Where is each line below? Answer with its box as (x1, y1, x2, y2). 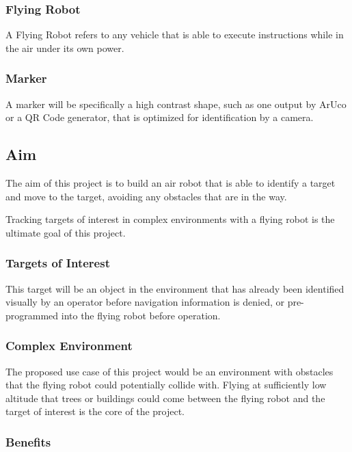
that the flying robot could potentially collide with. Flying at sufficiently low (5, 377, 327, 392)
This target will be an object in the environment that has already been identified (5, 281, 344, 295)
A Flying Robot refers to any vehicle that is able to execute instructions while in (5, 27, 344, 42)
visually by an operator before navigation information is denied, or (5, 295, 284, 309)
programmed (5, 308, 59, 322)
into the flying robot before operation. (61, 308, 221, 322)
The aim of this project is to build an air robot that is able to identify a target (5, 176, 336, 190)
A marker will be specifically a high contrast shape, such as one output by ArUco (5, 96, 347, 111)
